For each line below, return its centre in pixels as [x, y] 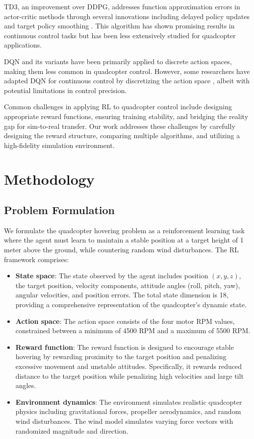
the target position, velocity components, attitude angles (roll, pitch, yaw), [128, 285]
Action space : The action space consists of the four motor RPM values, [125, 321]
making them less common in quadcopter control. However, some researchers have [127, 71]
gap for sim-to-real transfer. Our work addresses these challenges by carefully [120, 126]
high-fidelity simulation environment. [59, 145]
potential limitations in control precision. [65, 90]
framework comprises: [37, 259]
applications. [23, 45]
